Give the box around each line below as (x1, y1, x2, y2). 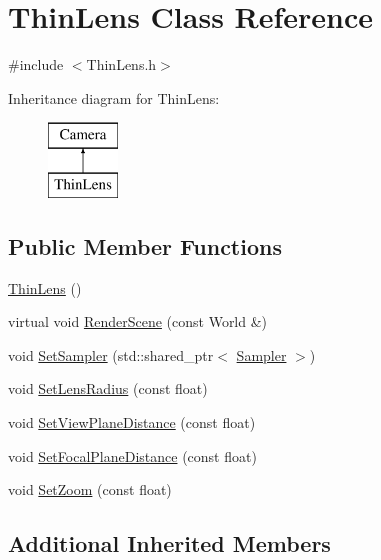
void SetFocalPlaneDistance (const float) (8, 445, 257, 466)
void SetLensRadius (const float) (8, 378, 208, 399)
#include (8, 54, 64, 75)
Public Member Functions (8, 230, 282, 261)
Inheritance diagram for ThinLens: (8, 87, 220, 108)
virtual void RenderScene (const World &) (8, 311, 268, 332)
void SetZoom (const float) (8, 479, 172, 500)
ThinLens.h (86, 54, 157, 75)
